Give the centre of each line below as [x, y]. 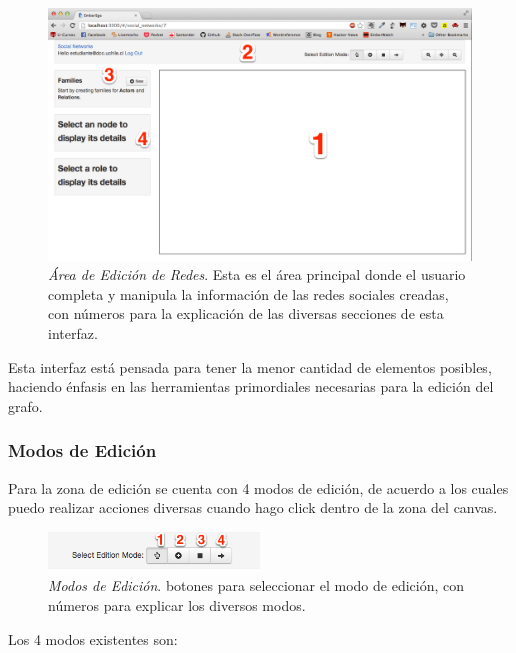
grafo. [25, 405]
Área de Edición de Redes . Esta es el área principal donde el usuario [257, 274]
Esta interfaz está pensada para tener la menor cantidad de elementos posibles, [250, 366]
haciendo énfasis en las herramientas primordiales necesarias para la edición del [251, 386]
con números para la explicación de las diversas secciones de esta [246, 313]
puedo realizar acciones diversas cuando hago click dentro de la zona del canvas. [253, 507]
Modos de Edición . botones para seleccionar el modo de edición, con [256, 585]
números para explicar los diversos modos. [177, 604]
